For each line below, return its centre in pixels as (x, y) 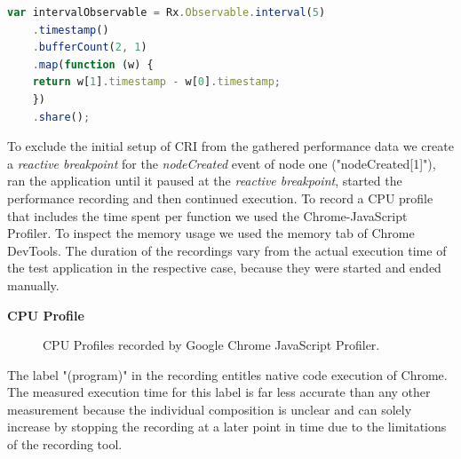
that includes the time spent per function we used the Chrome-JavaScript (207, 215)
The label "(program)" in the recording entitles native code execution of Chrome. (227, 374)
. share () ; (61, 117)
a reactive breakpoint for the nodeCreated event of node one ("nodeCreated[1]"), (222, 163)
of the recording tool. (65, 444)
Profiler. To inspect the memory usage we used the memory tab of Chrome (211, 233)
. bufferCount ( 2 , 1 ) (90, 47)
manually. (33, 285)
